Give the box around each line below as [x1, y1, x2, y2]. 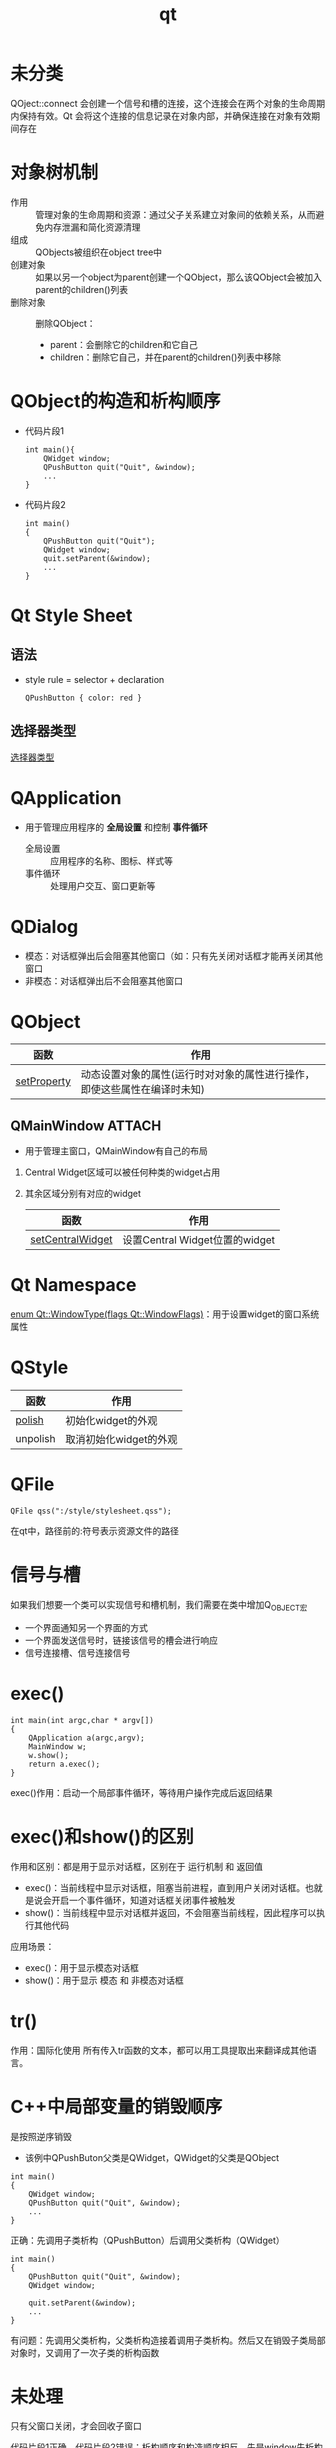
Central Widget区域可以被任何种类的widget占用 [24, 1166, 221, 1178]
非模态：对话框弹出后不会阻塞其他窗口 [24, 974, 183, 987]
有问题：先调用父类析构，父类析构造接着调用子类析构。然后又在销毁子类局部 [10, 2334, 326, 2346]
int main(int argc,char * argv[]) [10, 1715, 155, 1725]
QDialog [10, 915, 79, 938]
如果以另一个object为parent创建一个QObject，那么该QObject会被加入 [35, 271, 322, 283]
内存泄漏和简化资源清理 [43, 221, 141, 233]
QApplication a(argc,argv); [28, 1733, 145, 1743]
